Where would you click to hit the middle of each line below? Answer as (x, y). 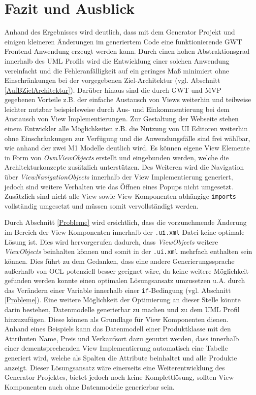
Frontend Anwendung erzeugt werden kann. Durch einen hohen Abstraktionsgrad (127, 51)
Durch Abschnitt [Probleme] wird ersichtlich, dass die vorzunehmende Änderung (126, 222)
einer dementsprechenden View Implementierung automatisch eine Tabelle (116, 348)
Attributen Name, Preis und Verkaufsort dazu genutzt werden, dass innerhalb (122, 338)
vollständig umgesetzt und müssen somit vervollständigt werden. (102, 205)
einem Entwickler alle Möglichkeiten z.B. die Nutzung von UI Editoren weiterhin (126, 128)
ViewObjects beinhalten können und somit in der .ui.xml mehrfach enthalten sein (128, 251)
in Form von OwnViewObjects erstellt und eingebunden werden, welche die (117, 157)
